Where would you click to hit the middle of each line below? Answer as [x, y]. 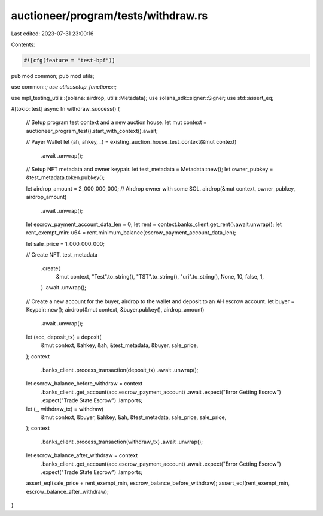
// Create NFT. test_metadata [62, 255]
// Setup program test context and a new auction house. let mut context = [117, 122]
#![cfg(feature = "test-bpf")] [70, 60]
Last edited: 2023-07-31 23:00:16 [52, 34]
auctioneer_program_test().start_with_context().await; [92, 131]
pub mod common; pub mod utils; [53, 76]
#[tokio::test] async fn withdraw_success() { [65, 109]
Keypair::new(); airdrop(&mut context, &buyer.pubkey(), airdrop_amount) [115, 310]
